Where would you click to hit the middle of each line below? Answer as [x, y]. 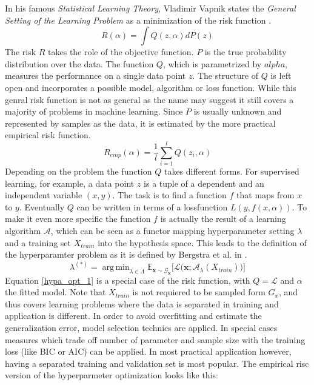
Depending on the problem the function [78, 171]
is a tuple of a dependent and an [204, 183]
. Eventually [42, 206]
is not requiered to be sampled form [199, 292]
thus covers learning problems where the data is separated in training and [142, 303]
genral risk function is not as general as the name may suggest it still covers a [149, 99]
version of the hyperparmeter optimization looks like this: [112, 375]
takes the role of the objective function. [121, 52]
